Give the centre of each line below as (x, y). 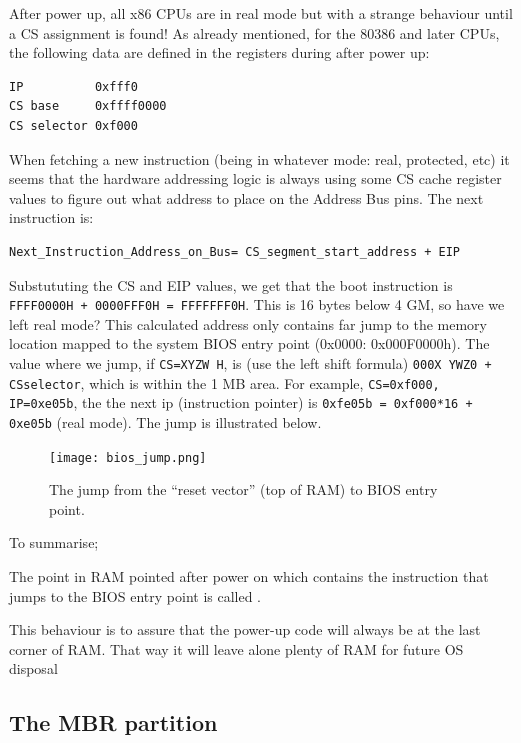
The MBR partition (113, 722)
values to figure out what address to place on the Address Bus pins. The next (246, 197)
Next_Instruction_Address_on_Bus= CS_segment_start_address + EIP (235, 251)
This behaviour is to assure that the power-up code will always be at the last (245, 629)
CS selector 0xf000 (73, 125)
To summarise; (54, 542)
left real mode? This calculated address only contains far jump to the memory (248, 323)
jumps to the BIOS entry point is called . (135, 595)
